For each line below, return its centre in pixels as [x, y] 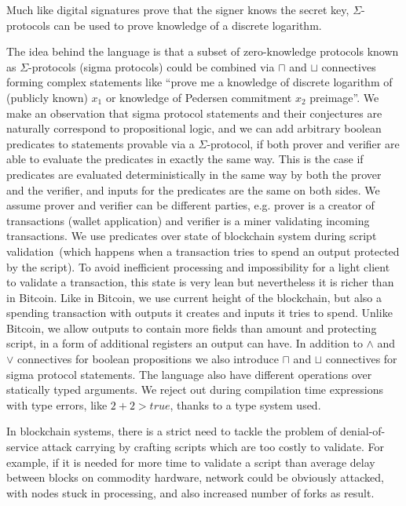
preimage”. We [344, 97]
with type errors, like [57, 404]
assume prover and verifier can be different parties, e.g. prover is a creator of [190, 205]
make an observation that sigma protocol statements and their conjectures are [194, 113]
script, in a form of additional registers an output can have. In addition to [185, 343]
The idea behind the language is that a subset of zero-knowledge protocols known [203, 51]
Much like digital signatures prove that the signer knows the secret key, [178, 9]
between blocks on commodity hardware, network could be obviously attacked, [195, 477]
